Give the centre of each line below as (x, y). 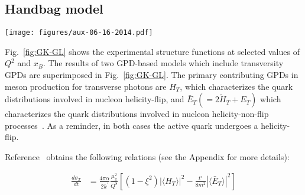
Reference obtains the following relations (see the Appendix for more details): (147, 157)
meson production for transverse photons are (86, 86)
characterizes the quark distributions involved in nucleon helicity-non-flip (137, 114)
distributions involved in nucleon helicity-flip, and (95, 99)
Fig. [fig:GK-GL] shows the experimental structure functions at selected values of (152, 51)
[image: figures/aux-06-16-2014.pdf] (79, 33)
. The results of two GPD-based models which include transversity (163, 63)
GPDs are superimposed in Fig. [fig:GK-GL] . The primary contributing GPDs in (152, 75)
